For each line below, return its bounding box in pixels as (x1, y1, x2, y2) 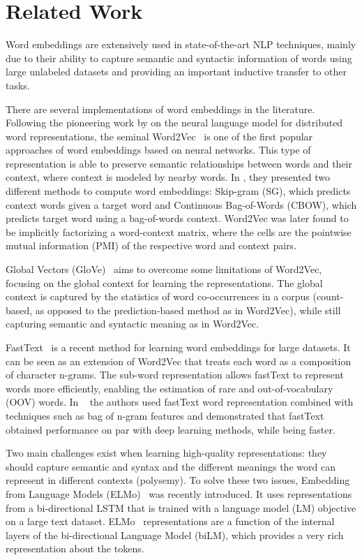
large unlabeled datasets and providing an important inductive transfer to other (6, 64, 347, 79)
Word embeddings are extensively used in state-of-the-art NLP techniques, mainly (6, 37, 356, 52)
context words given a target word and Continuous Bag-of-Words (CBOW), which (6, 197, 357, 212)
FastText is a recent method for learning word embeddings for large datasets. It (6, 340, 351, 354)
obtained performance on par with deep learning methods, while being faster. (6, 422, 335, 436)
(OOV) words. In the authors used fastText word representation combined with (6, 395, 354, 409)
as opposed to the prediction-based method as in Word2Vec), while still (35, 302, 341, 317)
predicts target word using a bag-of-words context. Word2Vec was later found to (6, 211, 349, 226)
